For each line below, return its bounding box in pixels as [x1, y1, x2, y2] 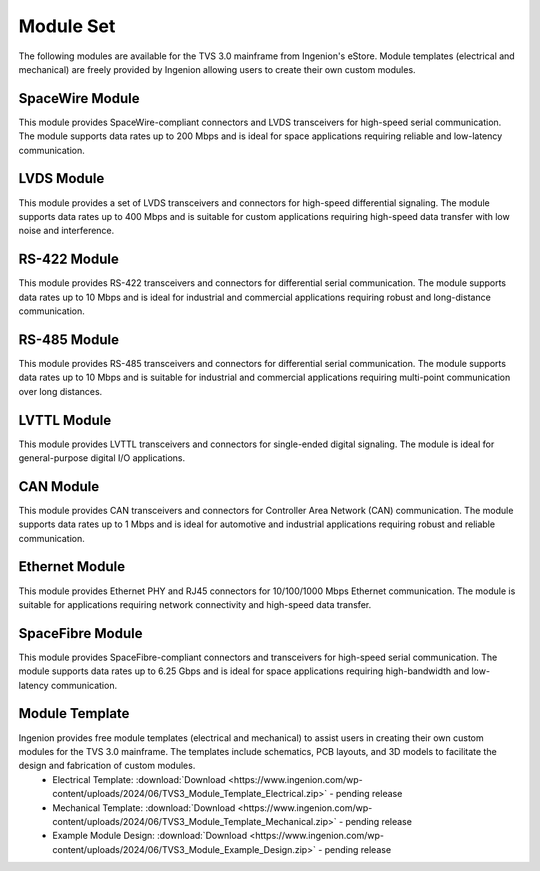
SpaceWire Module [18, 90, 140, 107]
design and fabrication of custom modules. [18, 760, 196, 772]
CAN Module [18, 478, 100, 495]
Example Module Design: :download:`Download [52, 830, 248, 842]
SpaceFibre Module [18, 625, 143, 642]
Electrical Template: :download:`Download [52, 773, 227, 785]
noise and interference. [18, 225, 115, 237]
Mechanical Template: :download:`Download [52, 801, 236, 814]
